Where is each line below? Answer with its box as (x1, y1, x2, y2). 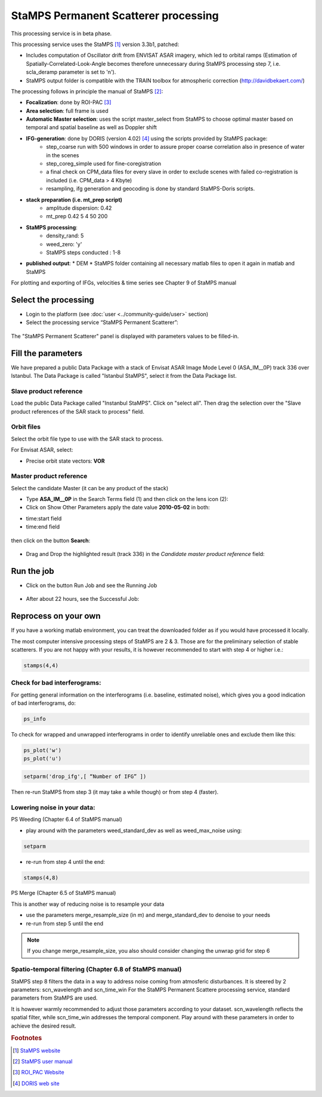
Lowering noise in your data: (11, 803, 95, 811)
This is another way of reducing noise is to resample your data (11, 900, 165, 907)
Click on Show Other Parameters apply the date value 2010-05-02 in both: (26, 504, 210, 511)
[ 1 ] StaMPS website (13, 1047, 61, 1054)
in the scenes (46, 151, 79, 158)
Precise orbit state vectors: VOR (26, 457, 105, 465)
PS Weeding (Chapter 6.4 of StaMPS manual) (11, 816, 122, 823)
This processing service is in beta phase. (11, 30, 112, 37)
